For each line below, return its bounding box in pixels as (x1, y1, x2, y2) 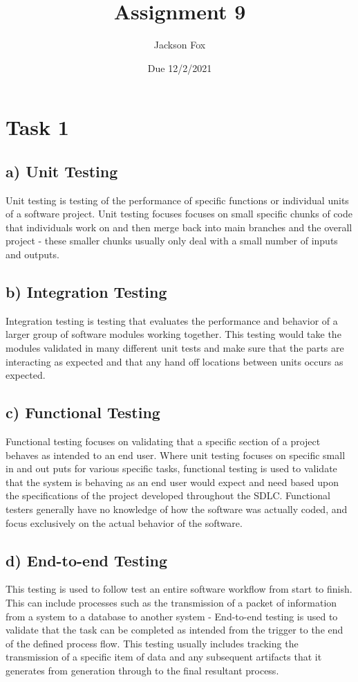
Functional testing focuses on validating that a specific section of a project (6, 434, 321, 449)
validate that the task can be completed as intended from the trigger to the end (6, 622, 343, 637)
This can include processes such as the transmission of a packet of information (6, 595, 337, 609)
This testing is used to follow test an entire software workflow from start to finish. (6, 582, 352, 596)
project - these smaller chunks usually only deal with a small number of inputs (6, 233, 338, 248)
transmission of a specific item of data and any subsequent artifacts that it (6, 649, 322, 664)
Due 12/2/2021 (147, 60, 212, 75)
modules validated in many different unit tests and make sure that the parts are (6, 341, 344, 355)
